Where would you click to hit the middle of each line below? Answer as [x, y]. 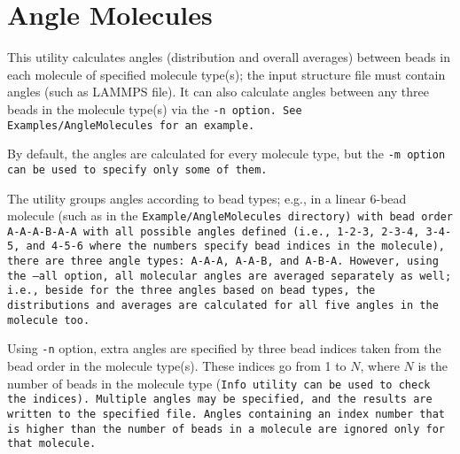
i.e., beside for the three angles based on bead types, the [191, 291]
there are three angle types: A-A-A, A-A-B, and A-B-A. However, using [223, 262]
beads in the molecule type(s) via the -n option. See [155, 108]
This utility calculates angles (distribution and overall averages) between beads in [229, 57]
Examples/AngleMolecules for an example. [131, 125]
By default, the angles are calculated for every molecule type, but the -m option [226, 154]
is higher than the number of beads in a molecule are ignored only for [226, 429]
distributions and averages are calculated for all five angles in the [223, 306]
